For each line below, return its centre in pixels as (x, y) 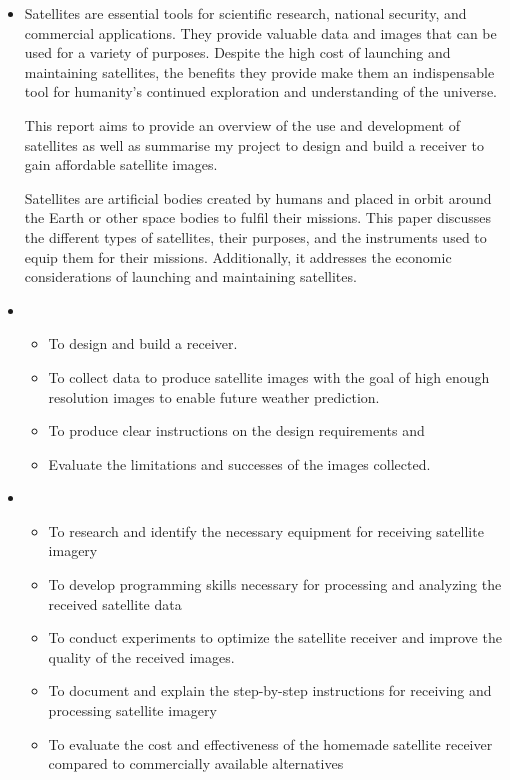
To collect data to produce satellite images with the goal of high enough (269, 376)
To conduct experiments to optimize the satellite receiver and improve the (275, 637)
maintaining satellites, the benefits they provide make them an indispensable (259, 71)
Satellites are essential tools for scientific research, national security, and (245, 13)
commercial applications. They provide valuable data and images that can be (260, 32)
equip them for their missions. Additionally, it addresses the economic (238, 256)
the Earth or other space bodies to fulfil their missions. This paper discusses (258, 217)
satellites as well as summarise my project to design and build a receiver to (254, 144)
